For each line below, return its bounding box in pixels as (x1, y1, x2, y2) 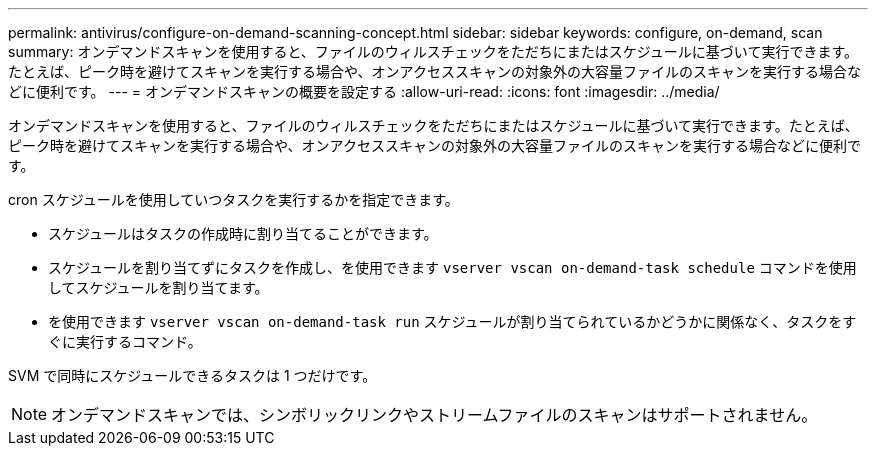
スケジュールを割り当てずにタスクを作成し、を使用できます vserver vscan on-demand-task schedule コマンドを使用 (48, 259, 857, 276)
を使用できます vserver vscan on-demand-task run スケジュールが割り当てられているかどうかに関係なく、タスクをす (48, 313, 857, 330)
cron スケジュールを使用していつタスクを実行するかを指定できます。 (8, 191, 459, 208)
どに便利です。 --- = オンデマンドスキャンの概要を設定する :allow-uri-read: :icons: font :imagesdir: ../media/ (8, 83, 720, 100)
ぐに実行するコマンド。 (48, 333, 202, 350)
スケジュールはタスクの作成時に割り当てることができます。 (48, 225, 438, 242)
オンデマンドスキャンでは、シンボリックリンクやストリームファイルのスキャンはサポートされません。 (51, 405, 818, 425)
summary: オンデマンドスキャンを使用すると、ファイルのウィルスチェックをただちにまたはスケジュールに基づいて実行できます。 (8, 43, 859, 60)
